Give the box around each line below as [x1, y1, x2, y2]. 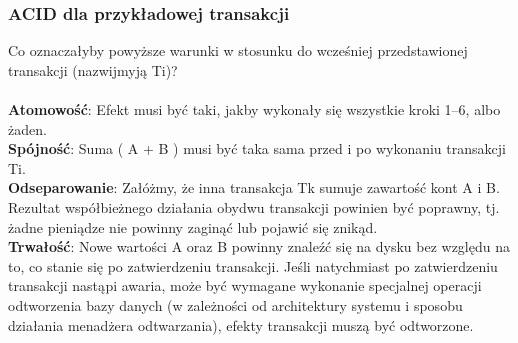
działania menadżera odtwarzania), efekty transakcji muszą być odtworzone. [8, 314, 474, 335]
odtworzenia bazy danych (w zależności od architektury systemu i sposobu [8, 294, 463, 315]
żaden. [8, 118, 47, 139]
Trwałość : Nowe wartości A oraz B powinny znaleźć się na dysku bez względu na [8, 236, 510, 257]
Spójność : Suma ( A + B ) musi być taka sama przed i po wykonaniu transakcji [8, 138, 506, 159]
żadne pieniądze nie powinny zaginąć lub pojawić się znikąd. [8, 216, 378, 237]
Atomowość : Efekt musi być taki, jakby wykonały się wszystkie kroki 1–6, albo [8, 99, 501, 119]
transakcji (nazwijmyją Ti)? [8, 59, 178, 80]
